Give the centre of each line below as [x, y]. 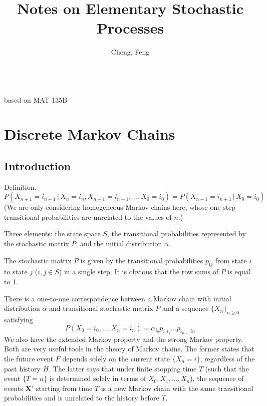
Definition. [20, 186]
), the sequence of [217, 378]
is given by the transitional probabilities [142, 260]
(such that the [227, 368]
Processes [130, 28]
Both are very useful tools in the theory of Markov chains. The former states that [129, 349]
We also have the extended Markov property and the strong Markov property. [123, 339]
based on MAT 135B [36, 99]
